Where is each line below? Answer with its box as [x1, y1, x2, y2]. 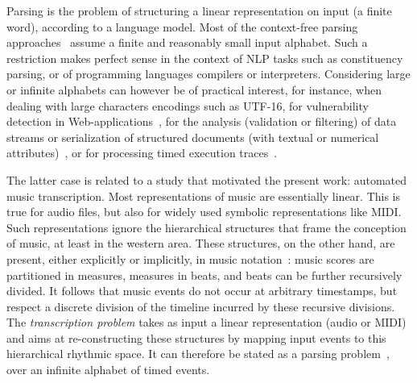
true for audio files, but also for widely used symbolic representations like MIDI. [6, 203, 402, 220]
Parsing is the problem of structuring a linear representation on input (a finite [6, 2, 392, 19]
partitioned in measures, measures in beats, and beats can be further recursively [6, 266, 403, 283]
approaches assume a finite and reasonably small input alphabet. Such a [6, 34, 368, 51]
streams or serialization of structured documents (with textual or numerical [6, 128, 379, 145]
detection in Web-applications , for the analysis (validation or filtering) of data [6, 113, 397, 130]
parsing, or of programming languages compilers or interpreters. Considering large [6, 65, 411, 82]
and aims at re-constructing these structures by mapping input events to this [6, 329, 386, 346]
